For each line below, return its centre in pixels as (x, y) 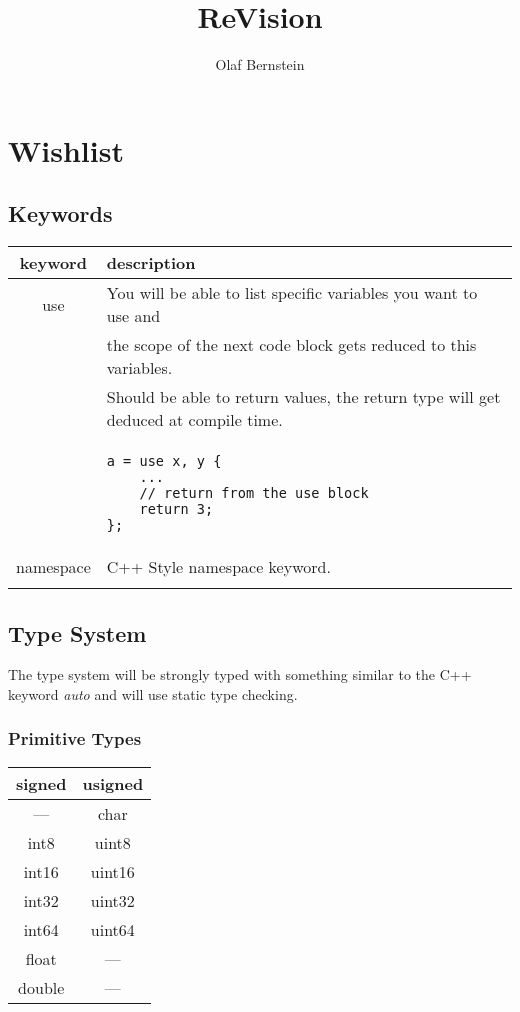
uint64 (112, 929)
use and (133, 316)
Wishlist (66, 149)
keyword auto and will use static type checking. (153, 693)
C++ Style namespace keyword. (218, 567)
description (151, 263)
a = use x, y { (164, 461)
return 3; (176, 509)
